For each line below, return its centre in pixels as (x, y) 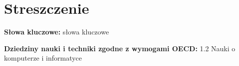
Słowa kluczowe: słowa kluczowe (57, 32)
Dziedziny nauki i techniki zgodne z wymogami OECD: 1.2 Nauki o (120, 48)
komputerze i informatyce (43, 58)
